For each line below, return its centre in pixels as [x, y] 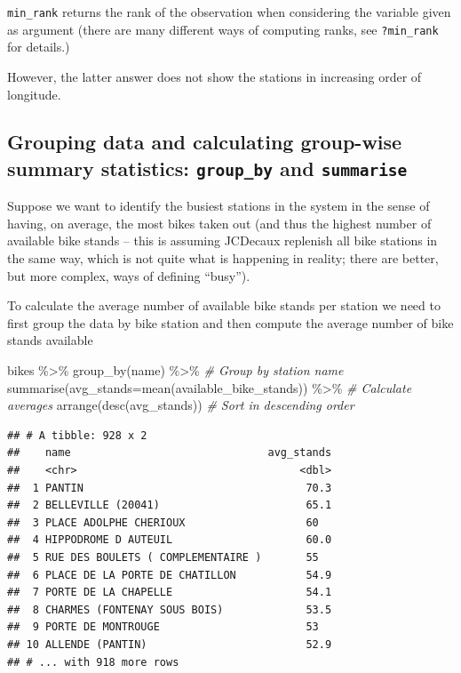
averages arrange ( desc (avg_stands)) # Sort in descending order [181, 405]
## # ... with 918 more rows [93, 662]
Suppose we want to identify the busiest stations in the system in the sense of [219, 206]
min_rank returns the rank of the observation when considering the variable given [229, 12]
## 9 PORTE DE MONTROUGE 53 [163, 627]
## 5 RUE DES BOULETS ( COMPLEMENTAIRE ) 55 [163, 557]
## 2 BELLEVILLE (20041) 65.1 [170, 505]
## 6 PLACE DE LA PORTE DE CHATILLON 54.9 [170, 575]
